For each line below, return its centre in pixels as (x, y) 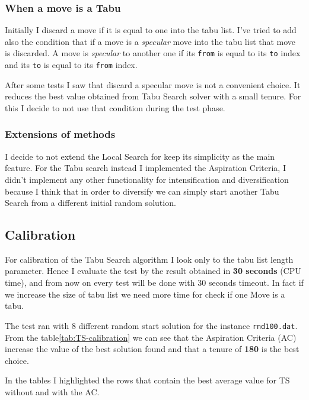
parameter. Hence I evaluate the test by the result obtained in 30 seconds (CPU (153, 271)
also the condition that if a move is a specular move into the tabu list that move (150, 41)
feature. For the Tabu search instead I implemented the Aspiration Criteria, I (145, 168)
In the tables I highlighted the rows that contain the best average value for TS (147, 380)
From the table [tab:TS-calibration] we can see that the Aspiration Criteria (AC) (151, 337)
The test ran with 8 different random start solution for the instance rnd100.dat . (151, 325)
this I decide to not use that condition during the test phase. (115, 107)
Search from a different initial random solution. (90, 203)
